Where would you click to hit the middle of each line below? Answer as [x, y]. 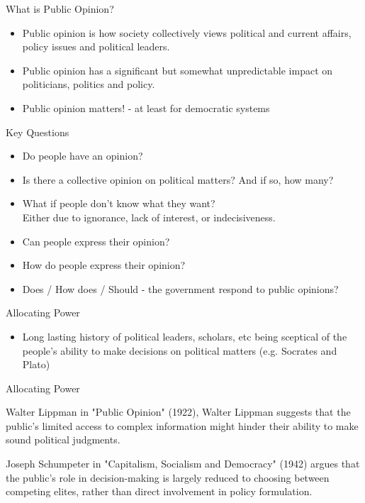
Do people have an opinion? [83, 156]
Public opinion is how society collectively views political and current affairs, [187, 32]
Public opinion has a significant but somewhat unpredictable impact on [178, 70]
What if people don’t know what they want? [119, 203]
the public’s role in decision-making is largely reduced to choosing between [168, 477]
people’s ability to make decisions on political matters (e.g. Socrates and [180, 350]
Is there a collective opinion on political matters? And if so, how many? [178, 179]
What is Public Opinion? [60, 9]
